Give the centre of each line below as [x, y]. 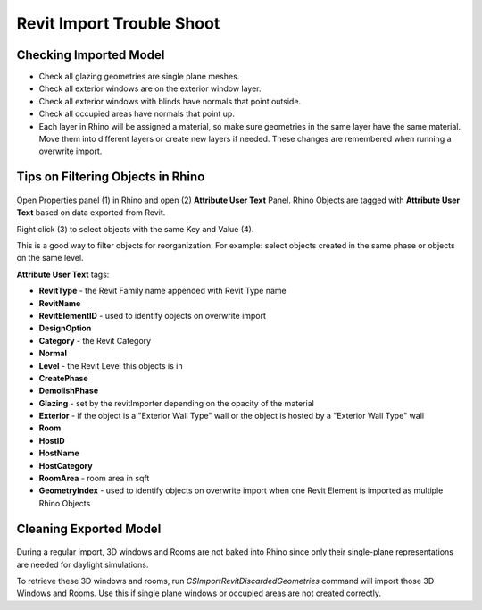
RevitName [60, 303]
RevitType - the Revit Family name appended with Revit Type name [163, 291]
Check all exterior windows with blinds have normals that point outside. [170, 101]
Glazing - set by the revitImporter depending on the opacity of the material [176, 403]
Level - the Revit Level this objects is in [111, 365]
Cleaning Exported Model [89, 528]
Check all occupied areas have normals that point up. [137, 114]
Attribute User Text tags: [63, 274]
